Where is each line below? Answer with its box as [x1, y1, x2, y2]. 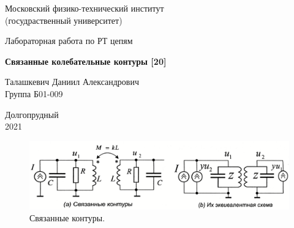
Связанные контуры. [29, 211, 105, 224]
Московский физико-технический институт [5, 2, 164, 14]
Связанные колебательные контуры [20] [5, 54, 167, 67]
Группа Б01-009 [5, 87, 63, 100]
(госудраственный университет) [5, 13, 123, 26]
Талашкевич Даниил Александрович [5, 75, 140, 88]
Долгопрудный [5, 108, 59, 120]
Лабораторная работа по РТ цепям [5, 34, 133, 47]
